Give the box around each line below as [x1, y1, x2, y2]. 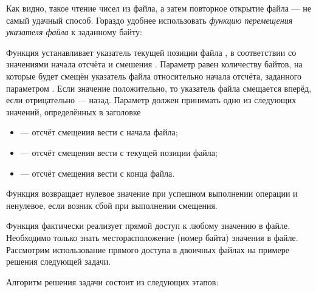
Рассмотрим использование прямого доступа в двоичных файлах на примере [6, 243, 289, 256]
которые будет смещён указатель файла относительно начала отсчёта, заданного [6, 69, 302, 82]
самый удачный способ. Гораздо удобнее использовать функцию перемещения [6, 13, 293, 26]
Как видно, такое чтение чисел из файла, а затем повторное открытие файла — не [6, 2, 311, 14]
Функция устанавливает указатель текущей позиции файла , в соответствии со [6, 46, 297, 58]
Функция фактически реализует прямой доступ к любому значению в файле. [6, 219, 290, 232]
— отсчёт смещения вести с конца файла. [20, 166, 175, 179]
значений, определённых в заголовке [6, 105, 141, 118]
